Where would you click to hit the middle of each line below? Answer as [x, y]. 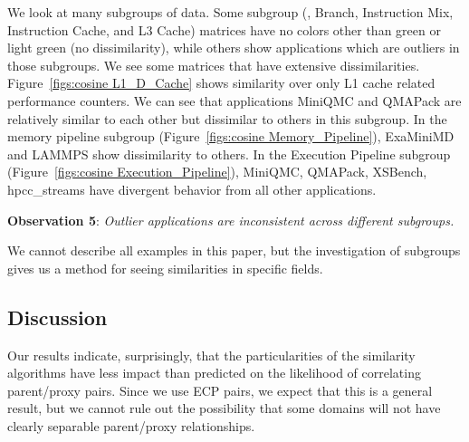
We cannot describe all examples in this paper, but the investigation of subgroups [234, 250]
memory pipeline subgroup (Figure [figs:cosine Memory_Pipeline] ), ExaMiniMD [231, 136]
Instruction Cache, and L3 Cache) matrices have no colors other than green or [224, 29]
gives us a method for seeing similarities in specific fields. [165, 268]
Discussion [57, 317]
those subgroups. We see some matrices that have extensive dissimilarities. [214, 65]
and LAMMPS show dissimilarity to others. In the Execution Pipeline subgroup [229, 154]
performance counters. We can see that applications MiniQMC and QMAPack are [234, 100]
